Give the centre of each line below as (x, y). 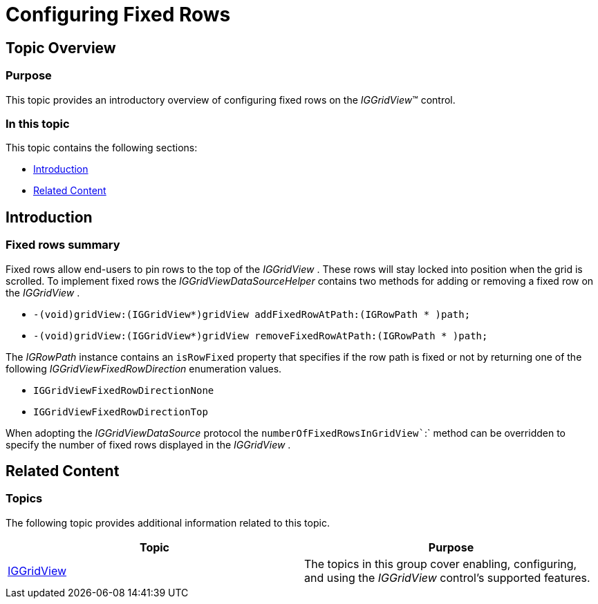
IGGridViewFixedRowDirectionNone (124, 390)
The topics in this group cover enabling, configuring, (441, 564)
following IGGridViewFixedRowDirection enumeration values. (144, 368)
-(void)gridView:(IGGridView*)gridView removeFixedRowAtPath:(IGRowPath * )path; (261, 336)
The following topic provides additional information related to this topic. (168, 522)
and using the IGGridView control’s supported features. (447, 577)
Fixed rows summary (63, 245)
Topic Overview (61, 48)
